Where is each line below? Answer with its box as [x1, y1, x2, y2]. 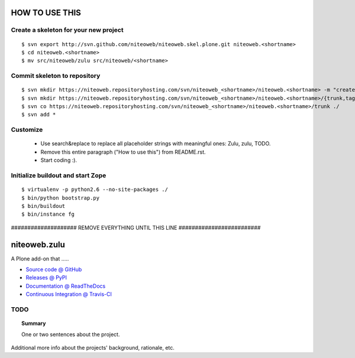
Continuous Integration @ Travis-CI [25, 291, 112, 298]
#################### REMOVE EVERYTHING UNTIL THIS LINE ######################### [11, 224, 261, 231]
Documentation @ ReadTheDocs [25, 282, 106, 289]
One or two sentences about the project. [21, 331, 120, 338]
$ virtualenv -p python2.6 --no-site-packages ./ [21, 186, 169, 193]
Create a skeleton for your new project [11, 26, 124, 34]
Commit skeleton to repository [11, 71, 101, 80]
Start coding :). [40, 157, 77, 164]
